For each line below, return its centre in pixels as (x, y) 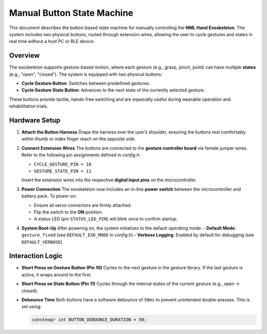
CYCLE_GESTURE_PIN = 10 (63, 164)
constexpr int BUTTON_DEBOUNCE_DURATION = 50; (89, 320)
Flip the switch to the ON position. (68, 212)
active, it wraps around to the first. (56, 275)
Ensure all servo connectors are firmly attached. (83, 205)
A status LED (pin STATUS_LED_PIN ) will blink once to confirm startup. (106, 219)
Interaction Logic (36, 256)
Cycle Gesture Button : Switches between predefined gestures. (86, 83)
